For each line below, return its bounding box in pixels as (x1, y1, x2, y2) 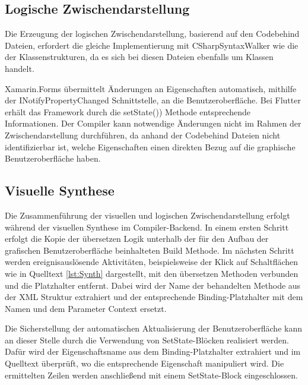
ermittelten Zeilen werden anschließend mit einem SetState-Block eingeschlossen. (5, 368, 299, 381)
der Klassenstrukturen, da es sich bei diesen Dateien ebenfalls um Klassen (5, 51, 274, 63)
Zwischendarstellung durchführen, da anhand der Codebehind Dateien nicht (5, 128, 281, 141)
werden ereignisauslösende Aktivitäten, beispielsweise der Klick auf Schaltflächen (5, 255, 299, 268)
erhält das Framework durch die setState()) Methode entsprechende (5, 105, 251, 118)
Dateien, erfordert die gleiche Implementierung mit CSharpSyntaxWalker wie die (5, 39, 299, 51)
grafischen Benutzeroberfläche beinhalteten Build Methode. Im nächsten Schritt (5, 244, 294, 256)
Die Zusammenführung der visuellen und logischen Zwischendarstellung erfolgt (5, 209, 290, 221)
